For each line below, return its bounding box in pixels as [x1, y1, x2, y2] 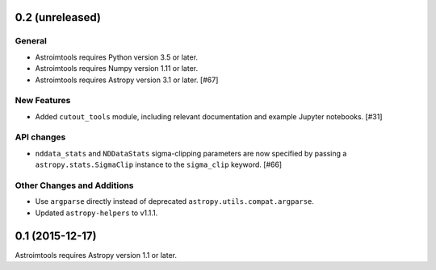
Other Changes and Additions [15, 180, 134, 191]
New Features [15, 95, 71, 106]
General [15, 35, 48, 47]
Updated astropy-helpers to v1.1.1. [35, 208, 158, 218]
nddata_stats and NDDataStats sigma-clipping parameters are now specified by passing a [35, 148, 347, 158]
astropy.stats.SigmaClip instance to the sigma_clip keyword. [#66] [35, 160, 283, 169]
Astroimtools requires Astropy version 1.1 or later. [15, 250, 178, 260]
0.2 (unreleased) [15, 10, 101, 24]
